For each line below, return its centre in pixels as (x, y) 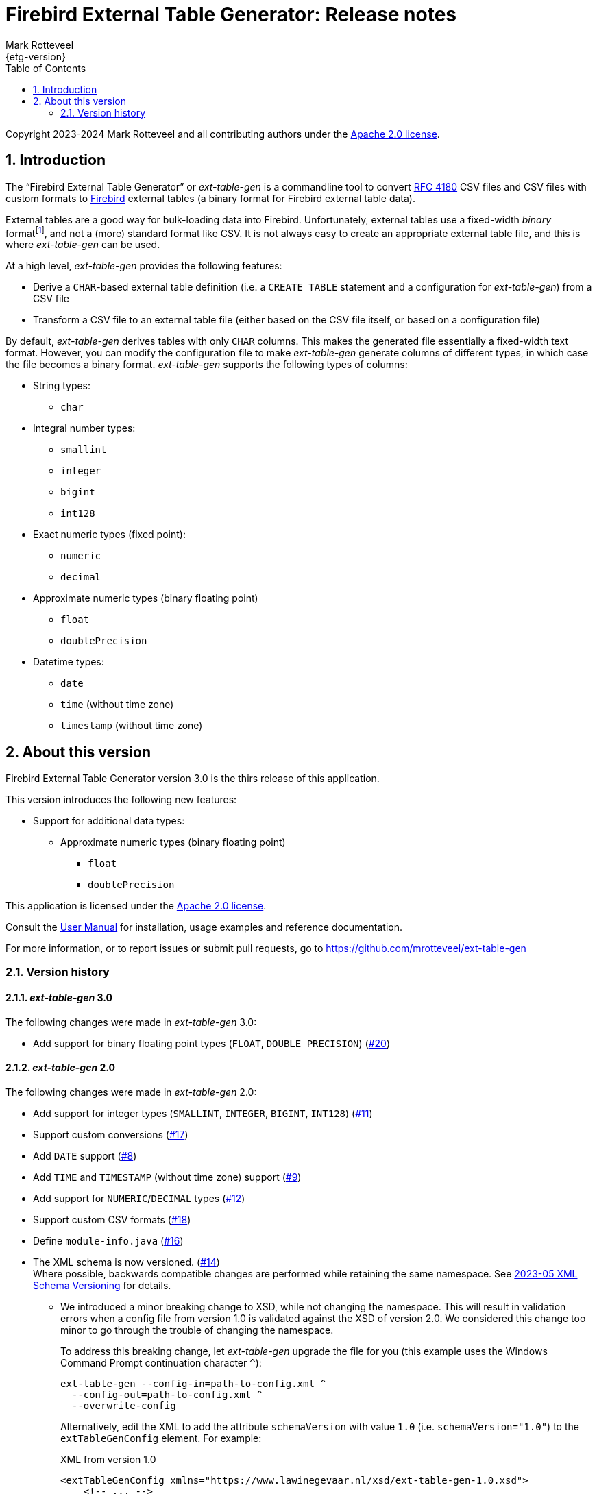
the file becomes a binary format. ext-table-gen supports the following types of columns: (207, 365)
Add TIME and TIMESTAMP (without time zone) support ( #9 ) (167, 1177)
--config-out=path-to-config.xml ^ (167, 1394)
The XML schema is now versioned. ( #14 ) (126, 1262)
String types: (62, 386)
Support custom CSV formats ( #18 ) (112, 1219)
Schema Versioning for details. (102, 1285)
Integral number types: (84, 428)
